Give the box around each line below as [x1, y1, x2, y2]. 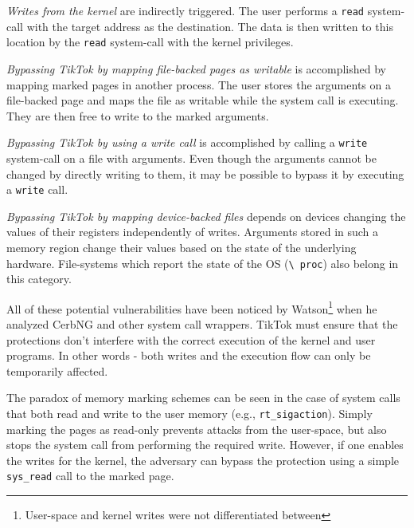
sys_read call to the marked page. [6, 467, 174, 484]
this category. [6, 270, 72, 287]
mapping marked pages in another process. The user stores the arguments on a [6, 76, 391, 93]
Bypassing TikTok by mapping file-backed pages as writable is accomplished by [6, 60, 386, 77]
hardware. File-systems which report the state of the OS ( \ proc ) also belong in [6, 254, 399, 271]
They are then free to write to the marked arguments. [6, 107, 269, 124]
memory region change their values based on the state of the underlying [6, 238, 357, 255]
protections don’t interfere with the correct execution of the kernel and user [6, 331, 376, 348]
